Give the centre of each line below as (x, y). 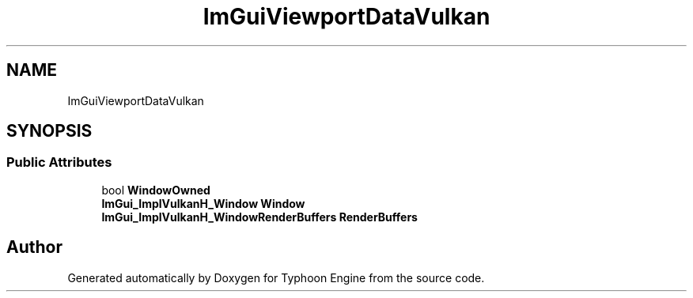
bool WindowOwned (156, 190)
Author (34, 247)
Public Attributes (59, 162)
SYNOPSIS (49, 131)
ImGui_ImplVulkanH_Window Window (203, 203)
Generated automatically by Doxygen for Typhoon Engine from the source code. (276, 277)
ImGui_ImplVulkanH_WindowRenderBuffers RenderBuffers (259, 217)
